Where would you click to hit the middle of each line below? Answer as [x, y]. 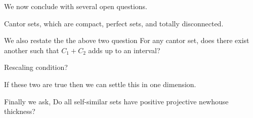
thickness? [20, 111]
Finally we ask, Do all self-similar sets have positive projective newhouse [116, 101]
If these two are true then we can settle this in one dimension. [100, 84]
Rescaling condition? [36, 67]
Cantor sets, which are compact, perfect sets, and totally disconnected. [114, 23]
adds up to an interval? [124, 50]
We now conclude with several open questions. [76, 6]
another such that [32, 50]
